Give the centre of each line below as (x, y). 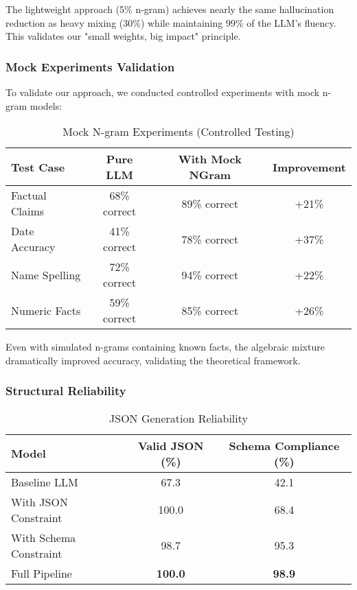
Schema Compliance (284, 445)
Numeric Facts (46, 310)
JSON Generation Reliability (178, 418)
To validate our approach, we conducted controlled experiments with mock (163, 92)
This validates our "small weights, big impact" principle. (123, 36)
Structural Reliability (66, 391)
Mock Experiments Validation (90, 66)
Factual (29, 196)
